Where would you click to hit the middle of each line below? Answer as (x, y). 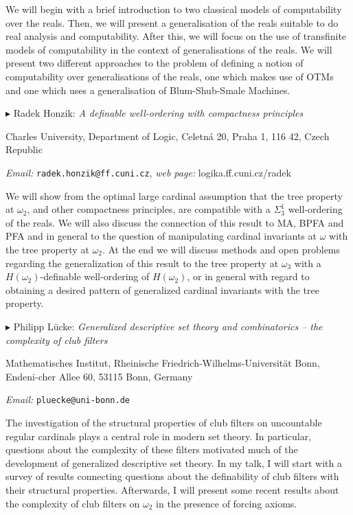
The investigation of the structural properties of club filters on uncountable (164, 422)
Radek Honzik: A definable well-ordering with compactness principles (158, 113)
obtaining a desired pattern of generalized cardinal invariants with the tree (162, 289)
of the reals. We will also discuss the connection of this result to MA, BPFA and (175, 222)
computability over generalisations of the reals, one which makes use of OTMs (170, 76)
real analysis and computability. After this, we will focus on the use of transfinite (176, 36)
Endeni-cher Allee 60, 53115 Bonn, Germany (99, 376)
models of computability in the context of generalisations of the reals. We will (169, 49)
